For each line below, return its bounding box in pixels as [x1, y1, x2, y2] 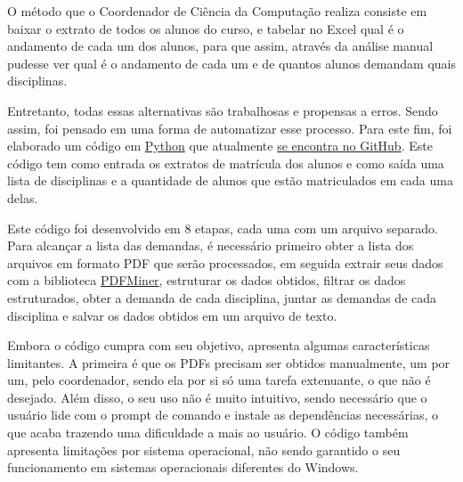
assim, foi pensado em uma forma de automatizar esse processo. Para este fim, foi [7, 118, 452, 137]
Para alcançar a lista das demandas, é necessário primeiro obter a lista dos [7, 236, 414, 255]
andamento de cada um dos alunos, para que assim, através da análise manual [7, 37, 434, 55]
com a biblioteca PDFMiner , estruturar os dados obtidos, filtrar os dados [7, 271, 406, 290]
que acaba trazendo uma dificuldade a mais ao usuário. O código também [7, 423, 409, 442]
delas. [7, 188, 38, 207]
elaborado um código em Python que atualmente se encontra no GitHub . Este [7, 136, 433, 155]
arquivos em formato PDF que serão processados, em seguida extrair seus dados [7, 253, 443, 272]
